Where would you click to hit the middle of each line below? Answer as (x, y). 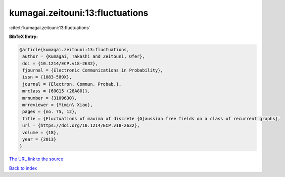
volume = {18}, (41, 132)
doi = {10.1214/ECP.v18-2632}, (60, 63)
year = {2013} (39, 139)
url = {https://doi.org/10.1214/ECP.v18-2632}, (81, 125)
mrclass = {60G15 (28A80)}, (56, 91)
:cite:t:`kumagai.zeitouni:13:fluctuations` (50, 28)
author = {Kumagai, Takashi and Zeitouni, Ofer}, (84, 56)
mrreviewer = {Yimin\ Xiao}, (58, 105)
